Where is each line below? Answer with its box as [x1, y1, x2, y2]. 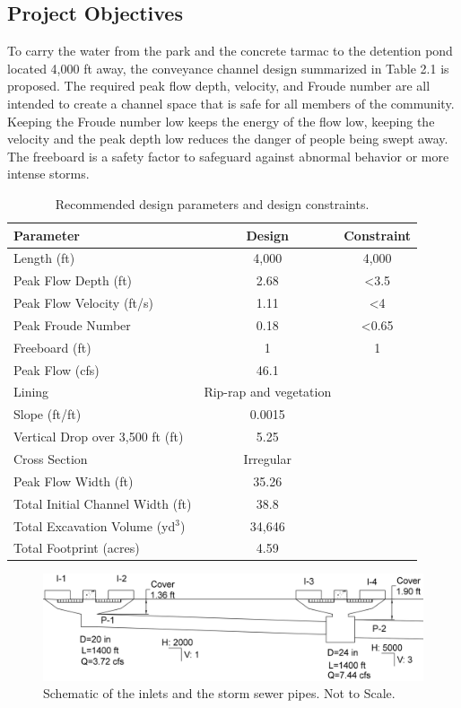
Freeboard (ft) [13, 337, 91, 356]
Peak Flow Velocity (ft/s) [13, 293, 154, 312]
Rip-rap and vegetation [204, 382, 332, 401]
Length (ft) [13, 249, 75, 267]
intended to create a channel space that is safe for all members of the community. [7, 93, 455, 112]
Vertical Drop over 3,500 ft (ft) [13, 427, 184, 446]
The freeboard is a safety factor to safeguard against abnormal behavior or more [7, 146, 449, 165]
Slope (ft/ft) [13, 405, 82, 424]
